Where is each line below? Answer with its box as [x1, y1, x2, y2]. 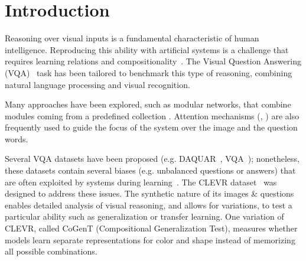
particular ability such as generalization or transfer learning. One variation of [5, 210, 284, 223]
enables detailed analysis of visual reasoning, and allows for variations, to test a [5, 198, 292, 211]
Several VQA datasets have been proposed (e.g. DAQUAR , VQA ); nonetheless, [5, 152, 300, 165]
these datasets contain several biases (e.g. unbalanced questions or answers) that [5, 164, 296, 177]
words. [5, 132, 28, 145]
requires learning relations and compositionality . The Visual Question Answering [5, 55, 301, 67]
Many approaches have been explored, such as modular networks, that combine [5, 98, 291, 110]
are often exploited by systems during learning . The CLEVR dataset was [5, 175, 277, 188]
